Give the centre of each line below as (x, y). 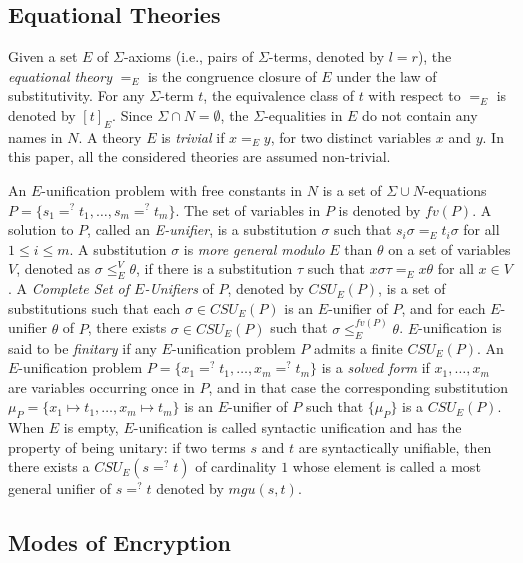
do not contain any (420, 114)
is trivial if (193, 136)
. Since (132, 114)
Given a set (43, 56)
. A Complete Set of (69, 288)
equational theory (60, 75)
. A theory (110, 136)
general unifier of (60, 488)
